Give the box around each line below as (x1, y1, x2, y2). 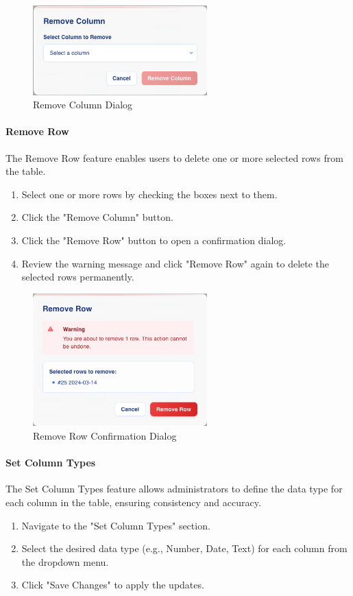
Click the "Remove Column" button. (21, 210, 173, 224)
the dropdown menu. (21, 554, 109, 569)
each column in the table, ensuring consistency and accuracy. (5, 494, 261, 509)
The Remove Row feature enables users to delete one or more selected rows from (5, 150, 343, 165)
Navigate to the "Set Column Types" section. (21, 518, 210, 532)
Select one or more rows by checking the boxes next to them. (21, 187, 278, 201)
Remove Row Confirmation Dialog (33, 428, 177, 442)
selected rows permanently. (21, 270, 134, 284)
